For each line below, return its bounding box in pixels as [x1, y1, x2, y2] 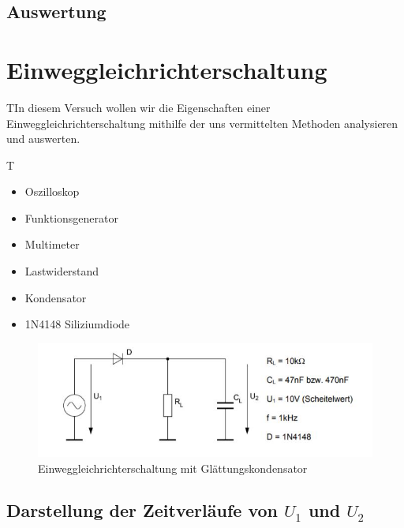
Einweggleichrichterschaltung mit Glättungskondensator [38, 459, 308, 476]
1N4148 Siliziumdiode [24, 316, 130, 332]
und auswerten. [6, 130, 80, 147]
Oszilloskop [24, 183, 80, 200]
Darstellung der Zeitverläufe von [6, 498, 278, 522]
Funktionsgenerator [24, 209, 119, 226]
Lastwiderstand [24, 263, 99, 279]
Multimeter [24, 236, 80, 253]
